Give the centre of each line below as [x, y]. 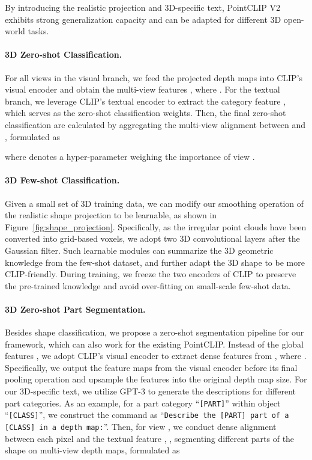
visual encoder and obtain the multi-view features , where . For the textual [142, 89]
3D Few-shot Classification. [62, 180]
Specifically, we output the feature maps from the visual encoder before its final [151, 367]
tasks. [38, 31]
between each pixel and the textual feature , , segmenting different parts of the [150, 438]
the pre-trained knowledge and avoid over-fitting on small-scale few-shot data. [148, 285]
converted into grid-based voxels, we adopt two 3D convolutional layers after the [152, 238]
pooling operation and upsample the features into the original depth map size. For [156, 379]
